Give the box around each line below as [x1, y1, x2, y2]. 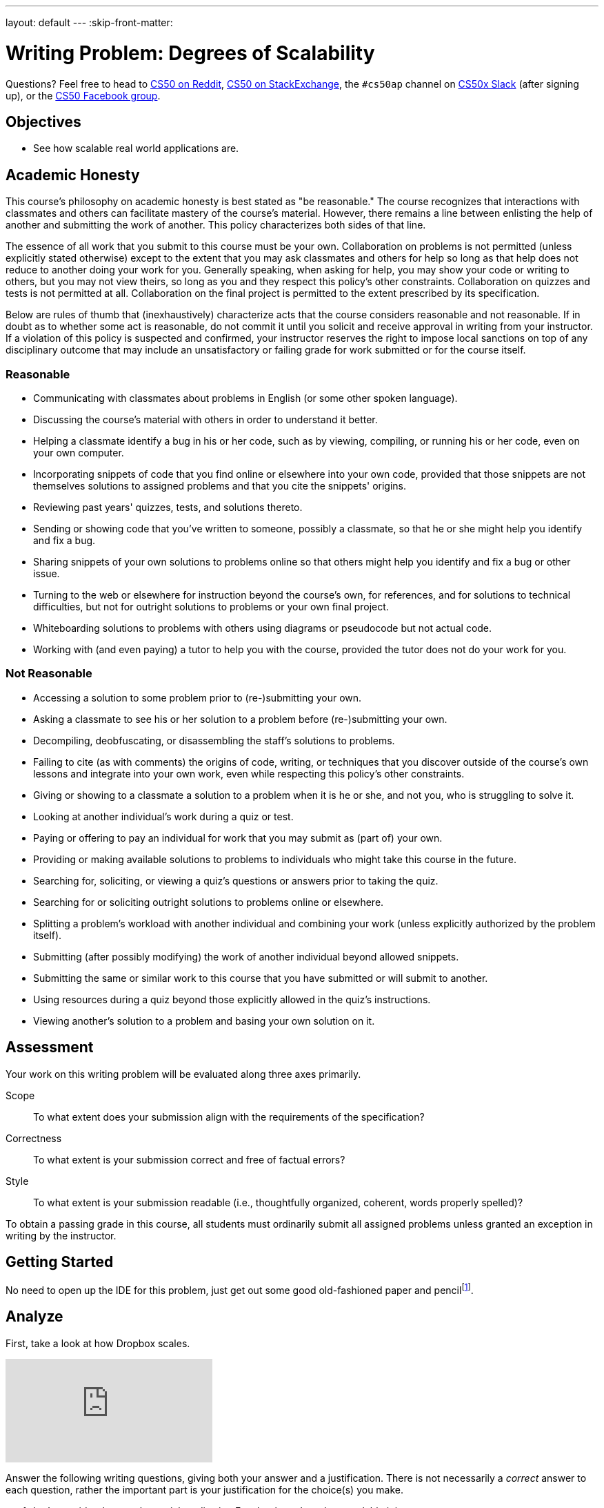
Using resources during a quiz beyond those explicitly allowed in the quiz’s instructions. [33, 993, 431, 1005]
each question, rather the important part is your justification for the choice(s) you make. [6, 1483, 404, 1496]
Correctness [6, 1132, 62, 1144]
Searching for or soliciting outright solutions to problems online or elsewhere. [33, 896, 384, 908]
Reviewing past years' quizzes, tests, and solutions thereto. [33, 501, 303, 513]
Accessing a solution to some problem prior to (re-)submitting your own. [33, 691, 362, 704]
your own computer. [33, 446, 124, 458]
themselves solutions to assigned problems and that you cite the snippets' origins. [33, 479, 407, 492]
